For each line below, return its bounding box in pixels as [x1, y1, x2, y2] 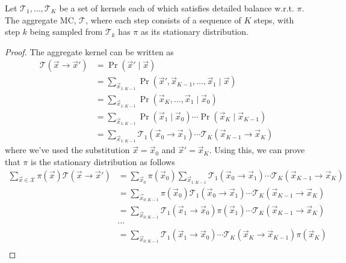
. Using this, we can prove [209, 144, 305, 156]
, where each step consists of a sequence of [85, 13, 241, 26]
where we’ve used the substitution [5, 144, 130, 156]
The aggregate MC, [5, 13, 76, 26]
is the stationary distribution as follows [30, 155, 175, 168]
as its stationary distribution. [140, 25, 249, 38]
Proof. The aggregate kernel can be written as [5, 45, 174, 58]
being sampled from [29, 25, 103, 38]
